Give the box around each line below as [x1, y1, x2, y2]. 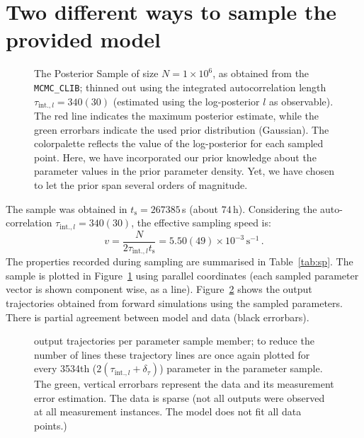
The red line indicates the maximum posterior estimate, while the [34, 108, 319, 123]
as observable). [269, 93, 334, 108]
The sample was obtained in [6, 201, 127, 216]
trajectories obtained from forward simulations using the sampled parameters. [6, 295, 343, 310]
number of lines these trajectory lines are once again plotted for [34, 347, 310, 362]
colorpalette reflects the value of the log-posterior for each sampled [34, 136, 324, 151]
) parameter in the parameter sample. [159, 361, 323, 376]
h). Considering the [233, 201, 317, 216]
